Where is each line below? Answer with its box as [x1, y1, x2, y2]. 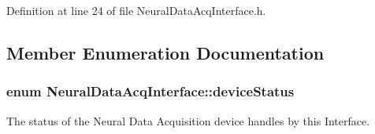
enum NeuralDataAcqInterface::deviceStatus [6, 81, 295, 101]
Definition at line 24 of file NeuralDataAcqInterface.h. [6, 2, 266, 18]
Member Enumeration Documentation [6, 40, 325, 64]
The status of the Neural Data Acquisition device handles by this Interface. [6, 112, 370, 129]
